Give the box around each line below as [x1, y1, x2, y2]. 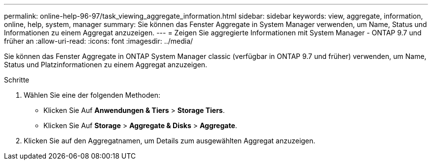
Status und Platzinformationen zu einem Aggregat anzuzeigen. [4, 60, 208, 69]
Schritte [4, 76, 30, 84]
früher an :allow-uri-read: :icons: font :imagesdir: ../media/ [4, 37, 193, 45]
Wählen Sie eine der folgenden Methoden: [24, 91, 160, 99]
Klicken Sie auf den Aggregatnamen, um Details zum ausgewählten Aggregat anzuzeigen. [24, 137, 316, 145]
